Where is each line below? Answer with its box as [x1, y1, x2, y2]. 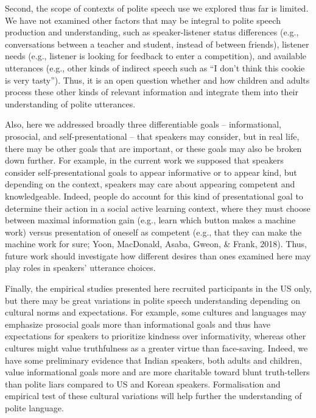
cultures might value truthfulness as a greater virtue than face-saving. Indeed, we [5, 342, 308, 355]
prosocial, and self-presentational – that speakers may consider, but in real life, [5, 129, 300, 142]
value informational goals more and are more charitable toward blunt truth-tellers [5, 366, 310, 378]
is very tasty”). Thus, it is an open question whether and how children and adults [5, 73, 310, 86]
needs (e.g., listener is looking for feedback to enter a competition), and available [5, 49, 307, 62]
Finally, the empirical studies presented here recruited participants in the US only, [5, 282, 312, 295]
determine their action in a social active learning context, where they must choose [5, 201, 311, 214]
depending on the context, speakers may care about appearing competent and [5, 178, 295, 190]
